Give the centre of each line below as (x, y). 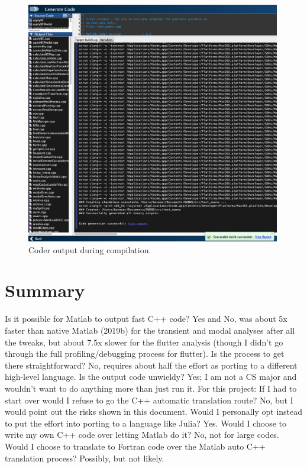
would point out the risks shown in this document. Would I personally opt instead (154, 411)
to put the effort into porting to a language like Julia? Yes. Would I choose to (146, 423)
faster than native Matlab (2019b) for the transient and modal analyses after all (150, 330)
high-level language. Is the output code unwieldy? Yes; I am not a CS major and (151, 377)
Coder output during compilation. (90, 249)
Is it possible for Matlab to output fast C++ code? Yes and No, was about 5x (146, 319)
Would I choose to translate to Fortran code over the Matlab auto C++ (135, 446)
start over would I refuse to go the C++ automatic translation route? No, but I (149, 400)
